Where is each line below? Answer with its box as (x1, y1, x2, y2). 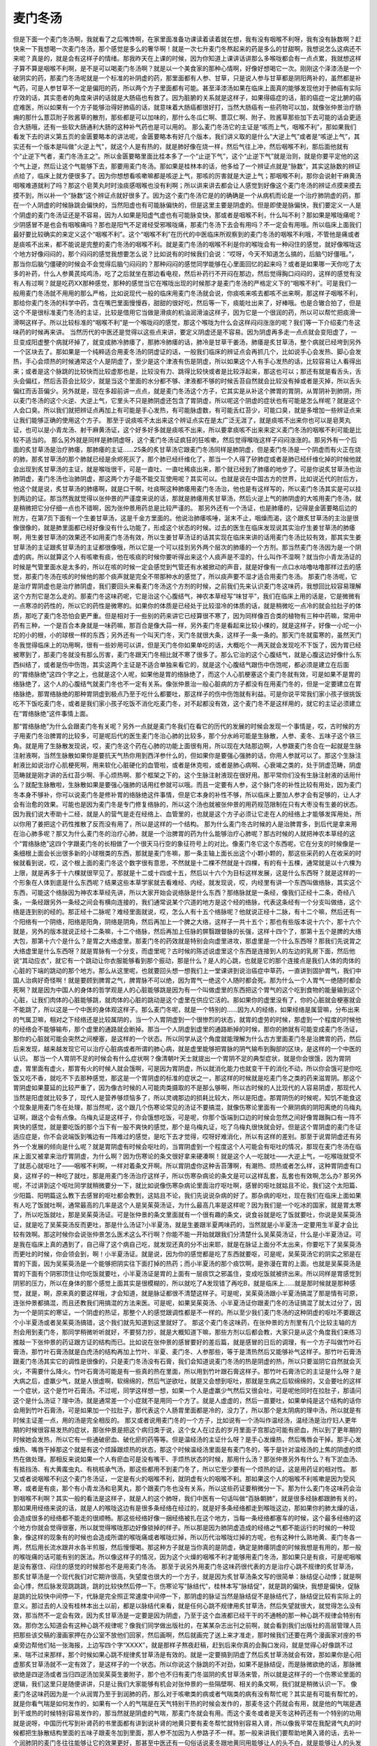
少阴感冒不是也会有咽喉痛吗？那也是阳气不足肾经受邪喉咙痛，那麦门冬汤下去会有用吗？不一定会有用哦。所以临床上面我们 (13, 220, 362, 228)
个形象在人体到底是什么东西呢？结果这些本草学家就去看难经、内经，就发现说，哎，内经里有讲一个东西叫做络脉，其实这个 (13, 879, 362, 887)
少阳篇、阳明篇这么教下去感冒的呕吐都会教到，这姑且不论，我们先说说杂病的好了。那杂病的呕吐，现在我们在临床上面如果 (13, 1191, 362, 1199)
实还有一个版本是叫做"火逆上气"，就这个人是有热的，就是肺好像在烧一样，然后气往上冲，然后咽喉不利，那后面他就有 (13, 142, 349, 150)
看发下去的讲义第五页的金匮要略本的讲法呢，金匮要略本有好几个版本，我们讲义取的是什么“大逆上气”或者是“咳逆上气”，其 (13, 133, 360, 141)
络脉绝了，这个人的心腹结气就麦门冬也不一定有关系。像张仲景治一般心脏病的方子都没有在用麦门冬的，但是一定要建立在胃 (13, 680, 362, 688)
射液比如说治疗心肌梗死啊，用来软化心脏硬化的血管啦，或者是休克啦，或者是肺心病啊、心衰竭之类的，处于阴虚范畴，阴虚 (13, 761, 362, 770)
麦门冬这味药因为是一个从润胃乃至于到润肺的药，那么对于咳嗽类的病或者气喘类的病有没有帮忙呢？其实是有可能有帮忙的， (13, 1689, 362, 1698)
